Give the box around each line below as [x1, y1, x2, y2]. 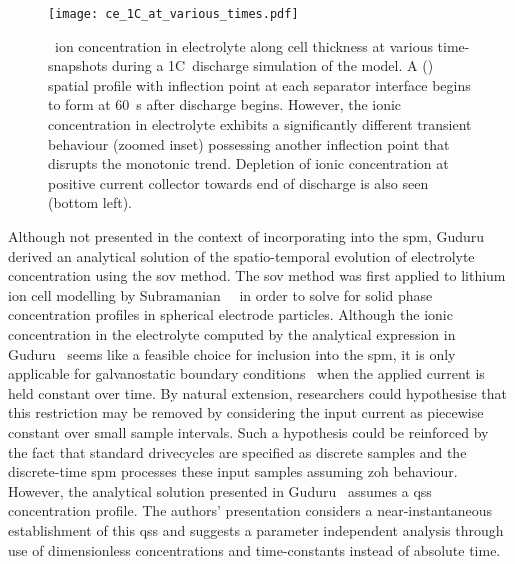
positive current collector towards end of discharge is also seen [48, 172, 429, 193]
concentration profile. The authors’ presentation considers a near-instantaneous [8, 500, 493, 521]
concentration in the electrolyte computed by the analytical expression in [8, 323, 456, 344]
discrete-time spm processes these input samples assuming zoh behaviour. [8, 461, 458, 482]
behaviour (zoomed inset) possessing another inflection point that [48, 133, 450, 154]
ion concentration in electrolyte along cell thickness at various [54, 35, 433, 56]
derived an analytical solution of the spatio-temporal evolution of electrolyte [8, 245, 475, 266]
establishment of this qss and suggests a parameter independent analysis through [8, 519, 504, 540]
